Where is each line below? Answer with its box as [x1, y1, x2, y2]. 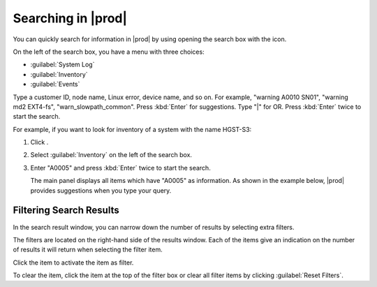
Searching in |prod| [13, 10, 128, 26]
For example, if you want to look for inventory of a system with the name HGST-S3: [13, 125, 252, 133]
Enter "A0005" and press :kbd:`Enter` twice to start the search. [30, 163, 211, 172]
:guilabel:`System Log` [30, 60, 95, 69]
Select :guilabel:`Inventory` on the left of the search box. [30, 151, 192, 159]
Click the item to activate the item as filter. [13, 258, 134, 267]
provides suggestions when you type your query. [30, 186, 172, 195]
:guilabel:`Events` [30, 80, 80, 89]
